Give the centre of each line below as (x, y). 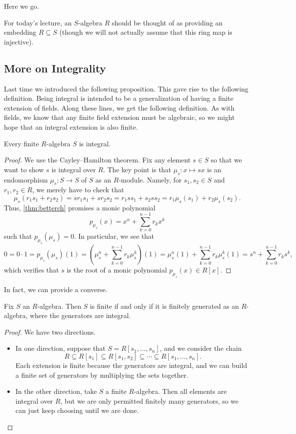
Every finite (22, 143)
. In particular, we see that (114, 236)
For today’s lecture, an (38, 22)
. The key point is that (137, 169)
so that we (226, 160)
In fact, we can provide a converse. (56, 289)
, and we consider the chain (201, 348)
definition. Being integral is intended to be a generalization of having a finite (119, 98)
